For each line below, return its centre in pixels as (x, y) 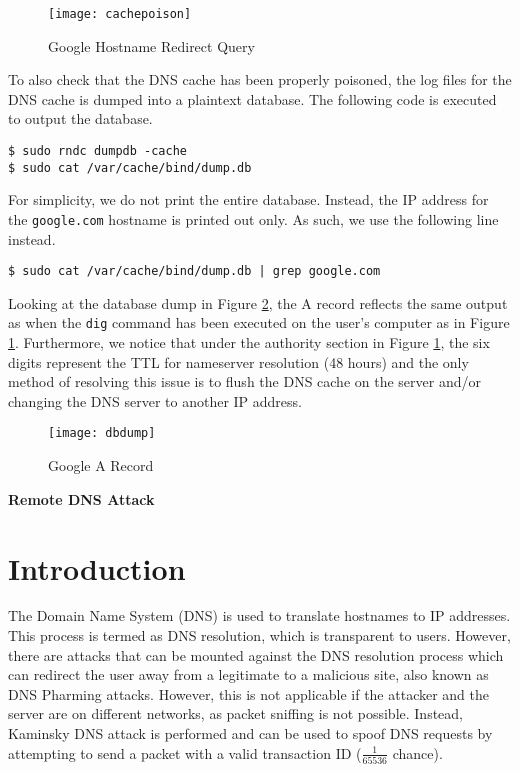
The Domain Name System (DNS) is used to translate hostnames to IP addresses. (259, 615)
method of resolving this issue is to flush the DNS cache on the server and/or (244, 381)
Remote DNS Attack (81, 498)
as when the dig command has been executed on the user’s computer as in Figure (259, 322)
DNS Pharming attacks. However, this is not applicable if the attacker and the (249, 693)
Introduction (97, 567)
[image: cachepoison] (120, 14)
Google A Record (101, 465)
